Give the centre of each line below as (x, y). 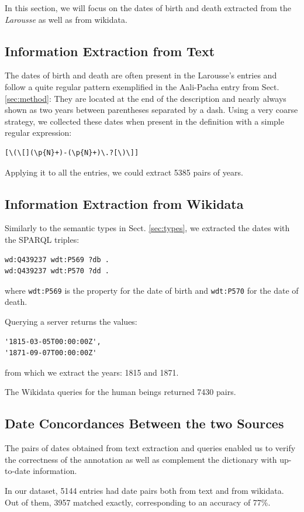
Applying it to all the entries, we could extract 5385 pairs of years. (124, 172)
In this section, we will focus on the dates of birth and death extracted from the (148, 8)
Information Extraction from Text (110, 51)
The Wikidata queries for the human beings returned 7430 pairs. (120, 392)
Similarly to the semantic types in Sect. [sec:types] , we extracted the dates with (147, 228)
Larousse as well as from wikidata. (66, 19)
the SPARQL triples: (42, 239)
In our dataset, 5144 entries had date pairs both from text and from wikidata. (144, 490)
